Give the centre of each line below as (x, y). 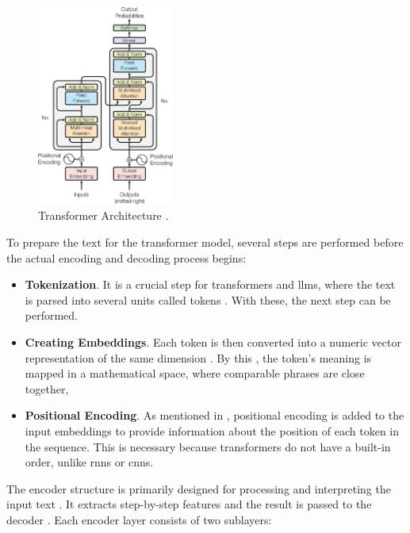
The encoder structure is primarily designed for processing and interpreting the (199, 488)
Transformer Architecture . (103, 215)
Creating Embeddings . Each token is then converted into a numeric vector (213, 342)
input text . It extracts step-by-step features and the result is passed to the (189, 504)
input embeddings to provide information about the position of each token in (212, 431)
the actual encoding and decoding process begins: (126, 257)
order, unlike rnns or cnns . (89, 462)
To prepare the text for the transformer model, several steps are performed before (205, 242)
